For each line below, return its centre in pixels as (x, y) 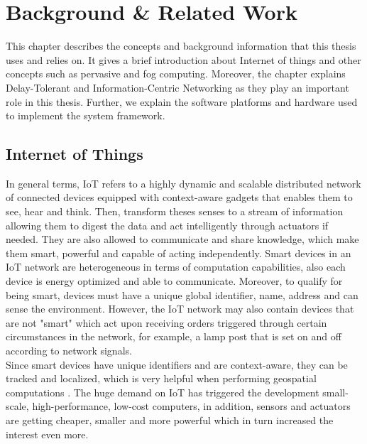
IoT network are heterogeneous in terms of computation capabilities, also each (176, 267)
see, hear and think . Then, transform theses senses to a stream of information (175, 211)
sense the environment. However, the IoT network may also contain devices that (180, 309)
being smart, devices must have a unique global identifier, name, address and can (182, 294)
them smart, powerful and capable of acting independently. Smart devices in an (179, 253)
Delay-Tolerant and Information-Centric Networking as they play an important (177, 87)
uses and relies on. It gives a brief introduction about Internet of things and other (183, 59)
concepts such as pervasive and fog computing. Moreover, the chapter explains (176, 74)
